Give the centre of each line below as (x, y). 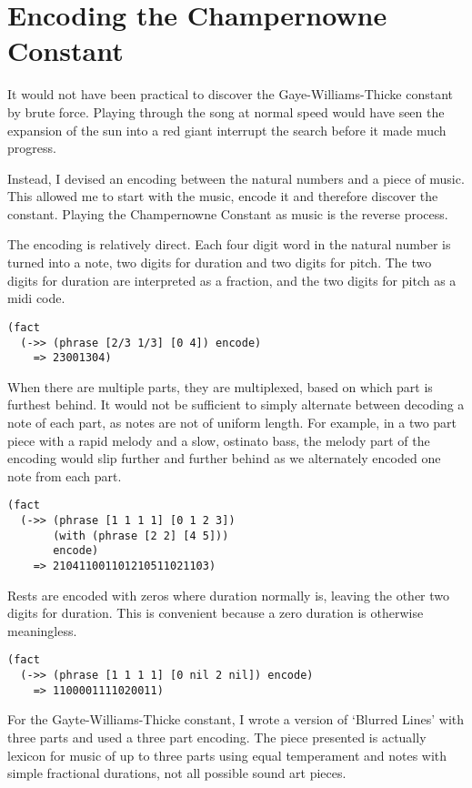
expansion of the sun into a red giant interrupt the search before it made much (227, 130)
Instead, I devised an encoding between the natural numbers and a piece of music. (236, 178)
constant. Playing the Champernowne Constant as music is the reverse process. (228, 213)
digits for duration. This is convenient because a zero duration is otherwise (216, 613)
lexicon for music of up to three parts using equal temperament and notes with (227, 755)
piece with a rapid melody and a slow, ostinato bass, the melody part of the (219, 440)
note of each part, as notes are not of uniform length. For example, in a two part (232, 422)
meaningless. (42, 630)
